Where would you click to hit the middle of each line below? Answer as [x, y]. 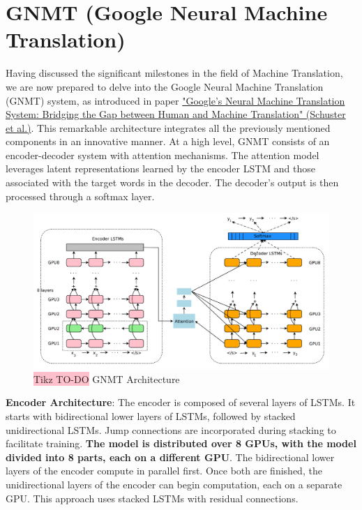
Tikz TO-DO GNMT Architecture [107, 378]
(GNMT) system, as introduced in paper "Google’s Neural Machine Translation [175, 100]
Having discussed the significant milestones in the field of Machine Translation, [174, 73]
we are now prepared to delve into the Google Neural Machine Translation [165, 86]
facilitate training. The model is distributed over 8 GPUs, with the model [181, 443]
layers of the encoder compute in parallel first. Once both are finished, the [164, 471]
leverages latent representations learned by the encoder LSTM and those [161, 168]
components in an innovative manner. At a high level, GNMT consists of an [168, 141]
